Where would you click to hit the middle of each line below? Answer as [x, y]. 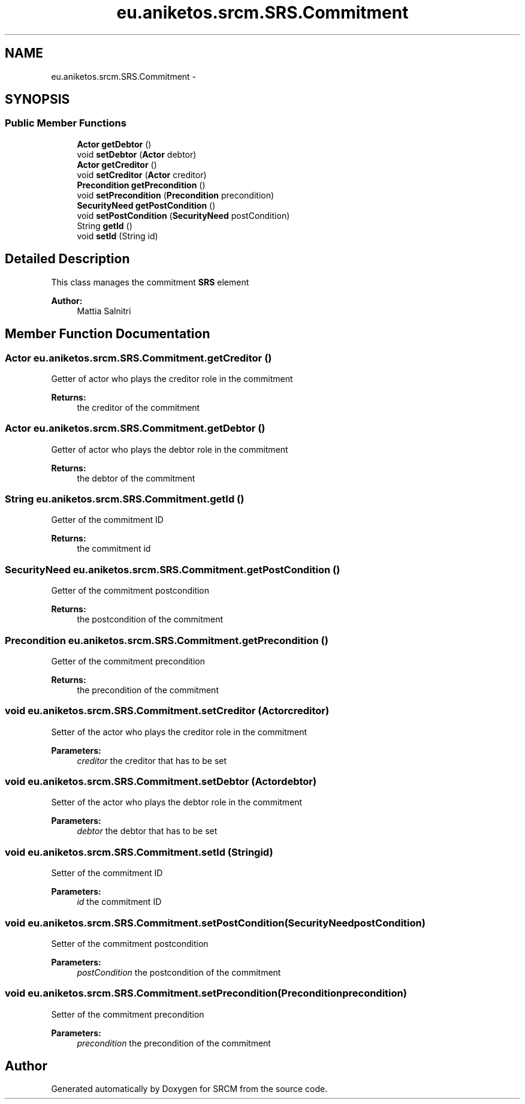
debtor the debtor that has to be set [147, 831]
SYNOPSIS [37, 100]
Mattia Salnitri [104, 311]
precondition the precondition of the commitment [174, 1043]
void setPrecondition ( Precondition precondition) [176, 195]
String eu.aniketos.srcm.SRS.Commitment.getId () [125, 499]
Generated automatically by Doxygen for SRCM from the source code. [189, 1089]
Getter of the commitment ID [107, 520]
